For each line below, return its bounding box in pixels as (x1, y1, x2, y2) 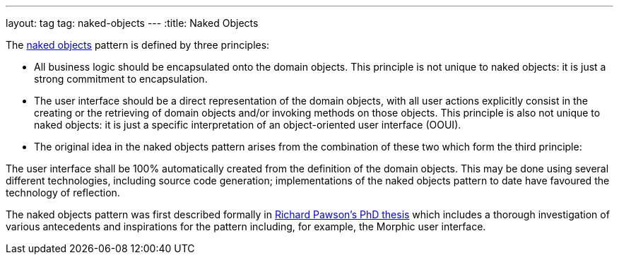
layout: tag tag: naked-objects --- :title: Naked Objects (6, 17, 259, 29)
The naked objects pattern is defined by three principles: (6, 39, 270, 51)
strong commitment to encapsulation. (34, 73, 208, 85)
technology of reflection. (6, 187, 120, 199)
